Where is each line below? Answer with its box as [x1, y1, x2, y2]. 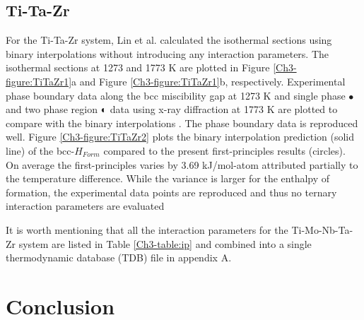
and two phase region [6, 102, 98, 117]
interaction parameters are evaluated [6, 198, 165, 213]
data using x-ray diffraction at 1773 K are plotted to [110, 102, 338, 117]
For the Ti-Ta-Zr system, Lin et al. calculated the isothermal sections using [6, 32, 332, 47]
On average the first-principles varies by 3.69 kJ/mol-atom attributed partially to [6, 157, 358, 172]
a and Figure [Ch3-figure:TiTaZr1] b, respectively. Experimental [71, 73, 346, 88]
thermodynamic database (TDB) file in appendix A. [6, 250, 232, 265]
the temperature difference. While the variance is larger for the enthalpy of [6, 171, 330, 186]
